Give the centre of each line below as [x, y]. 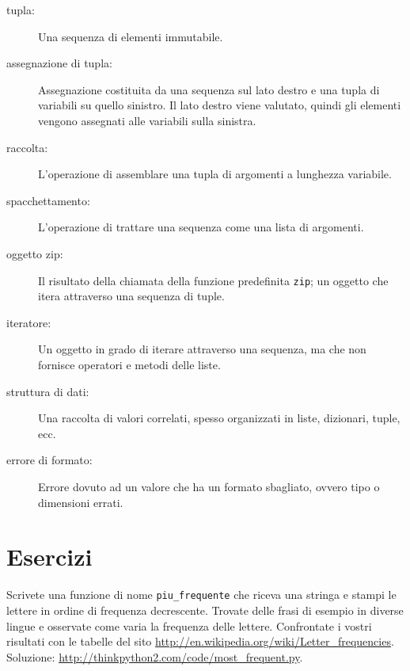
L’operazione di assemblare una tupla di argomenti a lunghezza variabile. [215, 174]
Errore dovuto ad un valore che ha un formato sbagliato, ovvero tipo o [209, 486]
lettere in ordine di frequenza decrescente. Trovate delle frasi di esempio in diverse [205, 610]
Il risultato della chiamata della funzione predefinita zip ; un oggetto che [213, 280]
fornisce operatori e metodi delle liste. [129, 364]
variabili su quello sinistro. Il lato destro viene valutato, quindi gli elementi [220, 105]
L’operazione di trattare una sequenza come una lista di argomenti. [201, 227]
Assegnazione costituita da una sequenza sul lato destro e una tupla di [209, 89]
